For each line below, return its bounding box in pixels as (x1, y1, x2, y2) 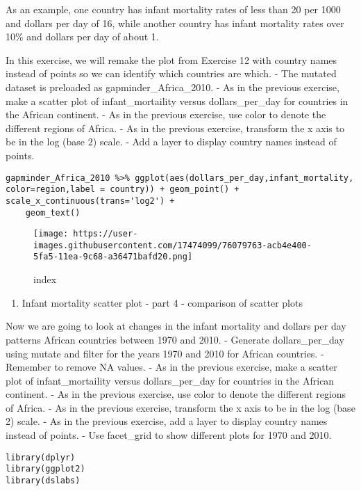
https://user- (73, 229, 138, 239)
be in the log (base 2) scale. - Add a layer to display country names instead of (6, 134, 337, 149)
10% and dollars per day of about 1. (6, 29, 159, 44)
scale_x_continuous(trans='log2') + (6, 195, 175, 206)
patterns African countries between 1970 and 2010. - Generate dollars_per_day (6, 332, 344, 346)
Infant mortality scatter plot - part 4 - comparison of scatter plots (22, 295, 303, 309)
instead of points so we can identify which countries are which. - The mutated (6, 66, 337, 81)
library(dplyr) (6, 452, 76, 462)
